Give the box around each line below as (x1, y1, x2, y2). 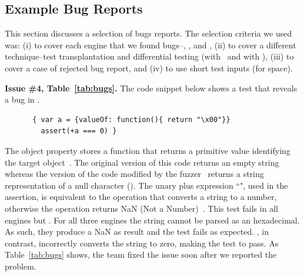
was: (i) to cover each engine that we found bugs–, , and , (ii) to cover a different (5, 38, 296, 51)
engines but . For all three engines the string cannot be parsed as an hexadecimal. (5, 213, 300, 226)
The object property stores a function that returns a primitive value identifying (5, 144, 290, 156)
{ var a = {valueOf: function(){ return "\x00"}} (32, 115, 230, 124)
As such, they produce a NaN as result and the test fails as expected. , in (5, 225, 269, 238)
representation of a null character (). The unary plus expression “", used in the (5, 179, 288, 191)
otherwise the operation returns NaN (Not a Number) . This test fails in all (5, 202, 278, 214)
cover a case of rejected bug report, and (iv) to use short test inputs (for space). (5, 61, 293, 74)
